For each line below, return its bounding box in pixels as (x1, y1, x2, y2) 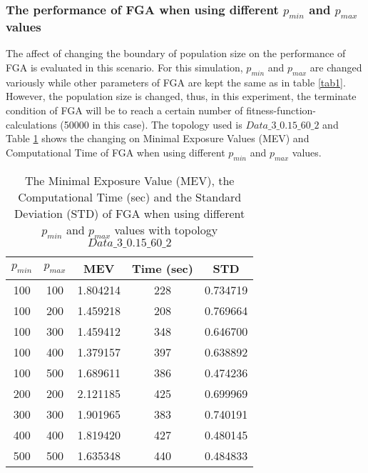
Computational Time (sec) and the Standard (18, 188, 242, 205)
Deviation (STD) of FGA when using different (14, 204, 245, 221)
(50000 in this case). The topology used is (60, 116, 242, 131)
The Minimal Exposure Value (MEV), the (24, 171, 235, 189)
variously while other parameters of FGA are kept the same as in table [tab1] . (6, 74, 346, 89)
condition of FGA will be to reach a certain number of (6, 103, 243, 118)
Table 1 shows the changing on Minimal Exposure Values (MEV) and (6, 131, 310, 146)
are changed (310, 60, 362, 75)
